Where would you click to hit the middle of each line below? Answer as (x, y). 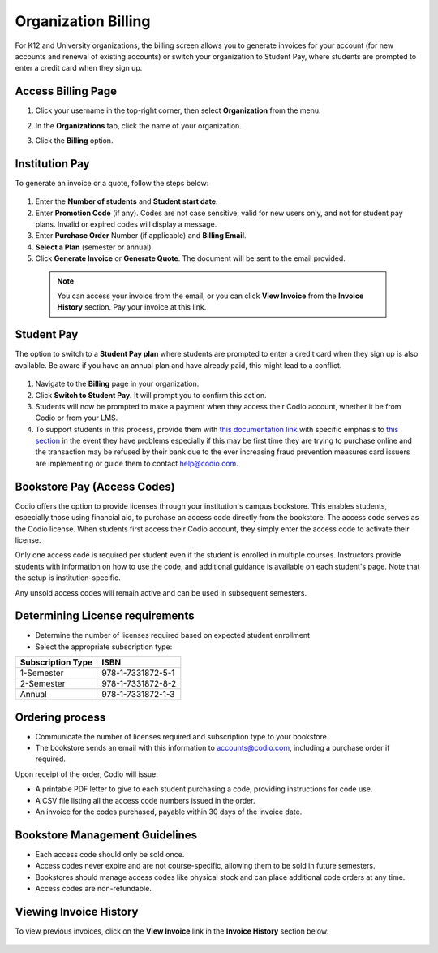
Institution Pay (52, 164)
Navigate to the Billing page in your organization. (117, 384)
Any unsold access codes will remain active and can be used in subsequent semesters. (161, 592)
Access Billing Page (66, 91)
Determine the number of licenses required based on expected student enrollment (173, 635)
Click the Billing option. (74, 141)
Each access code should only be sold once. (110, 854)
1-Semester (42, 673)
